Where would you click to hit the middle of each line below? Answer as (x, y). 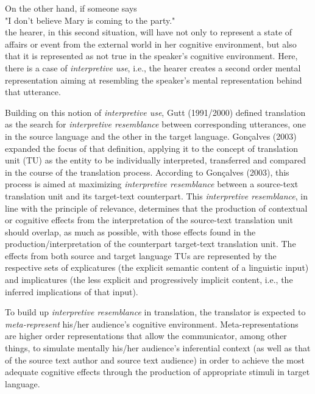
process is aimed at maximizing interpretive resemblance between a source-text (152, 184)
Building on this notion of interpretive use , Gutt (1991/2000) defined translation (155, 112)
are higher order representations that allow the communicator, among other (146, 336)
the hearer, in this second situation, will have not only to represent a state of (149, 32)
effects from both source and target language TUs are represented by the (141, 255)
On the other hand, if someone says (71, 8)
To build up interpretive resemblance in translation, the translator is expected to (155, 312)
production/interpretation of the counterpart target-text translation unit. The (150, 244)
